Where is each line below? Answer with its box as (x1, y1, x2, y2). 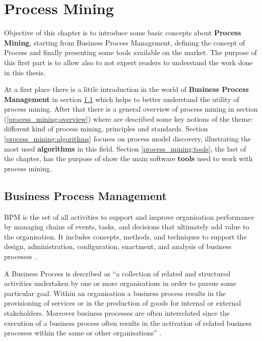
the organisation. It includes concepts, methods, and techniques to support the (4, 231, 247, 241)
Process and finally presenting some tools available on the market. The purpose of (4, 47, 257, 58)
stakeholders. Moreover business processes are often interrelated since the (4, 307, 230, 318)
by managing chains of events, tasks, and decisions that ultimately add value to (4, 221, 249, 232)
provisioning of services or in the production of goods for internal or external (4, 298, 241, 308)
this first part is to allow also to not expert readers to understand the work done (4, 57, 253, 67)
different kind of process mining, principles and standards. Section (4, 123, 208, 134)
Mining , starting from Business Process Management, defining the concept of (4, 37, 245, 47)
